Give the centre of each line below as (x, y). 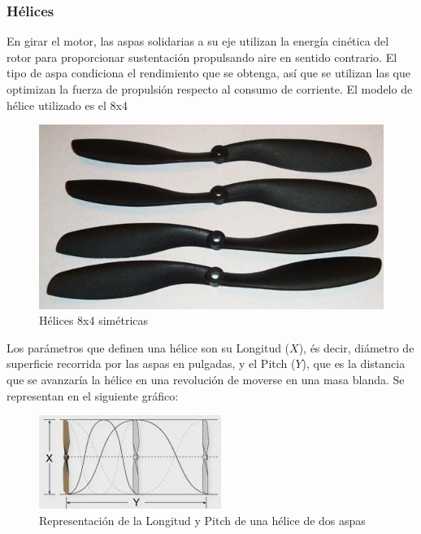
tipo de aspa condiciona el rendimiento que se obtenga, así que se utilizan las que (209, 73)
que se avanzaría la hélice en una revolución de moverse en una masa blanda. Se (206, 379)
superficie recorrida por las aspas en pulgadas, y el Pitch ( (151, 363)
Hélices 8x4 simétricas (94, 320)
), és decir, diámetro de (356, 347)
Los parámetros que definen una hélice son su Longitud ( (148, 347)
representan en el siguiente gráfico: (93, 395)
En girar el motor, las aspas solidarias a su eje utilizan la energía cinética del (198, 41)
